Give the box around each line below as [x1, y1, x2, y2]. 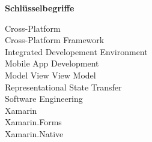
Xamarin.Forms [5, 116, 62, 128]
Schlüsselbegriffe [5, 2, 74, 14]
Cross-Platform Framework [5, 34, 105, 46]
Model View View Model [5, 68, 96, 81]
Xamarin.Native [5, 127, 64, 140]
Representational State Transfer [5, 80, 122, 93]
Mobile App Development [5, 57, 99, 70]
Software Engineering [5, 92, 83, 105]
